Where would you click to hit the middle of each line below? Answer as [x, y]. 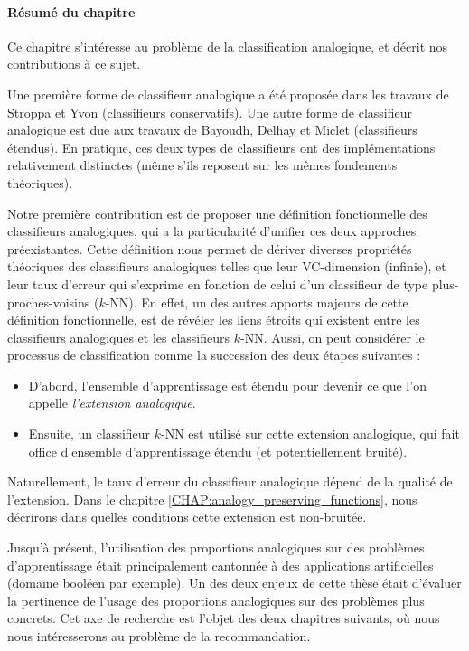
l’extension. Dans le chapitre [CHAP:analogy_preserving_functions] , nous [212, 499]
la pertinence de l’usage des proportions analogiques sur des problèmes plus [216, 600]
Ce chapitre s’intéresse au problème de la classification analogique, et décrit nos [228, 46]
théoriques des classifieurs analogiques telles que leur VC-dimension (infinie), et [227, 266]
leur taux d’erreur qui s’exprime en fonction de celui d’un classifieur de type [218, 283]
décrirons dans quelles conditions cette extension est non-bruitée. [187, 517]
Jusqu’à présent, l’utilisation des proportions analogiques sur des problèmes [216, 547]
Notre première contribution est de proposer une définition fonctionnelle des [217, 213]
